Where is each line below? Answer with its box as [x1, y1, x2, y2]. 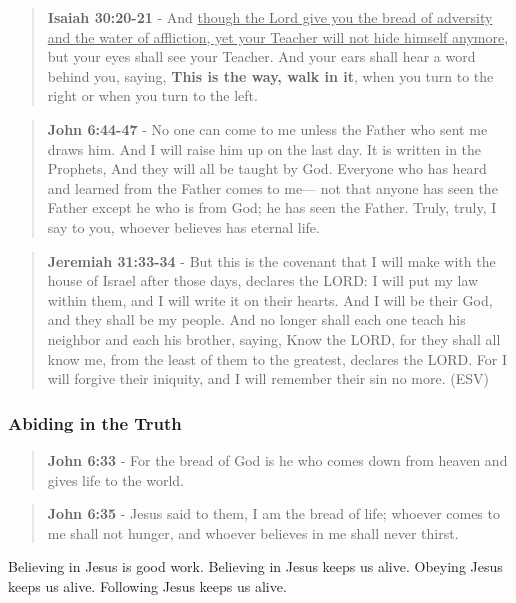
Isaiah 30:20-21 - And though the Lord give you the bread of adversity [47, 7, 493, 27]
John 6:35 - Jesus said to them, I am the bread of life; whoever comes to [47, 503, 500, 524]
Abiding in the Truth [8, 410, 182, 435]
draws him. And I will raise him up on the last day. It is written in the [47, 138, 482, 159]
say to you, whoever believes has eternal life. [47, 216, 320, 237]
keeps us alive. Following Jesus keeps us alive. [8, 575, 287, 596]
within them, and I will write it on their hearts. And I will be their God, [47, 289, 493, 310]
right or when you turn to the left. [47, 85, 258, 106]
